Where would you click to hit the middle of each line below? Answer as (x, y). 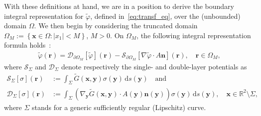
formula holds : (28, 45)
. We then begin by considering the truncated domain (116, 26)
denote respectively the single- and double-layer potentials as (154, 66)
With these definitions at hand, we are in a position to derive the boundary (119, 6)
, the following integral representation (194, 35)
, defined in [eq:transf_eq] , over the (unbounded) (165, 16)
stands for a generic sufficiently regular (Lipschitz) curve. (119, 107)
